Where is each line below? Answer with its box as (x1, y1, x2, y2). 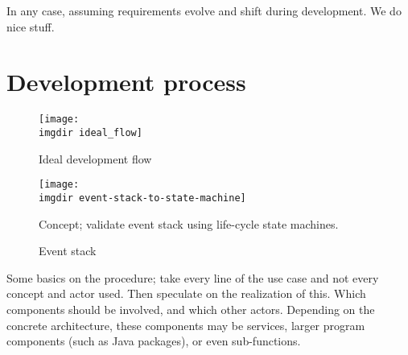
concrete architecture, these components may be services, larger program (6, 316, 365, 333)
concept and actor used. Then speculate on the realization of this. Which (6, 285, 366, 302)
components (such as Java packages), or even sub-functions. (6, 332, 301, 349)
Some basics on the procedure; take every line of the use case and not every (6, 269, 379, 286)
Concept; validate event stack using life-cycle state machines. (39, 215, 339, 232)
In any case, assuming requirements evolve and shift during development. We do (6, 2, 402, 19)
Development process (6, 65, 246, 98)
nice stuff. (6, 18, 55, 35)
